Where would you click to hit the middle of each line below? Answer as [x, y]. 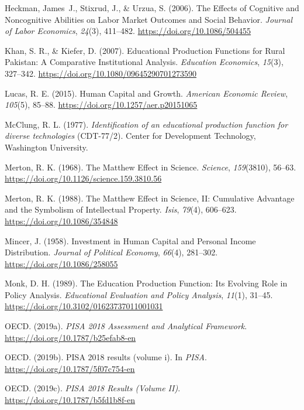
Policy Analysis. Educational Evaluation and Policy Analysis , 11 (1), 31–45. [139, 294]
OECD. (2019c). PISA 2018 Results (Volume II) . [93, 388]
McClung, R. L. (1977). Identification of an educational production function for [146, 124]
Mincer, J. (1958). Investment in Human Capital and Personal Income [130, 240]
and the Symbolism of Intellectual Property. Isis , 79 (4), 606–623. [121, 209]
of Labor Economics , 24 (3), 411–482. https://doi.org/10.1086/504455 [128, 31]
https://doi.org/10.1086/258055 [61, 263]
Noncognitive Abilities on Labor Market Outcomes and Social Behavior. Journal [149, 19]
